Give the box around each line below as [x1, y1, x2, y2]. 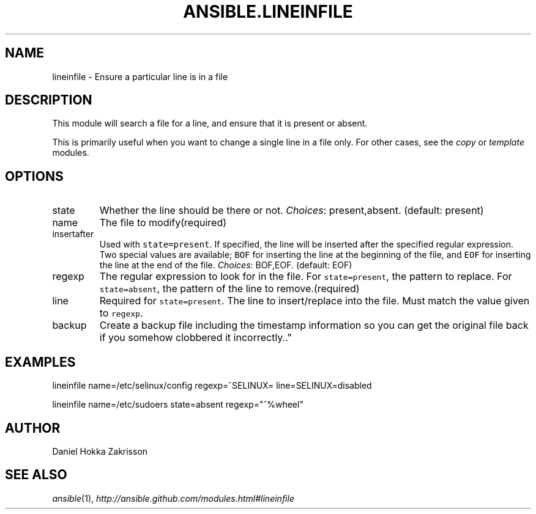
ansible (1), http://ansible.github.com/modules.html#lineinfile [52, 493, 294, 504]
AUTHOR [5, 420, 61, 436]
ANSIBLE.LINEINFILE [183, 1, 353, 22]
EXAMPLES [5, 354, 76, 370]
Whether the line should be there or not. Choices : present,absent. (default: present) [99, 204, 484, 217]
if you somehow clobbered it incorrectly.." [99, 331, 292, 344]
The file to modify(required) [99, 216, 227, 229]
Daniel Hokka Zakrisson [52, 446, 148, 457]
